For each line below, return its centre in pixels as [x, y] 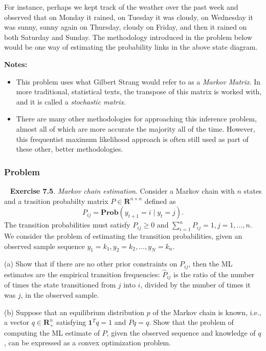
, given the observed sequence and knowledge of [181, 332]
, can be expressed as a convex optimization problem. [88, 343]
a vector [17, 322]
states [253, 190]
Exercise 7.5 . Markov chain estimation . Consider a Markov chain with [122, 190]
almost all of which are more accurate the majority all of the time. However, [136, 128]
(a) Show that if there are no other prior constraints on [91, 264]
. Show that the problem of [191, 322]
